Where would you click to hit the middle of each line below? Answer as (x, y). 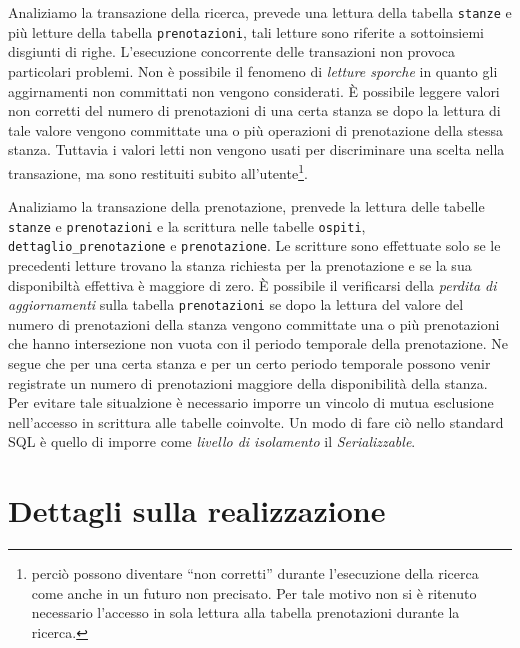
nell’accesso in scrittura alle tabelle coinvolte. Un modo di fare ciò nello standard (256, 421)
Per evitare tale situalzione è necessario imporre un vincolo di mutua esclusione (251, 402)
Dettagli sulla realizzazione (197, 510)
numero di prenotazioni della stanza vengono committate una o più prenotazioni (254, 323)
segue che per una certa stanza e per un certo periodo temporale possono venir (249, 363)
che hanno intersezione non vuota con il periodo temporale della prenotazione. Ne (258, 343)
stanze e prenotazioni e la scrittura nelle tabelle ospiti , (187, 225)
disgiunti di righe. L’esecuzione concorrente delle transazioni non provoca (232, 51)
